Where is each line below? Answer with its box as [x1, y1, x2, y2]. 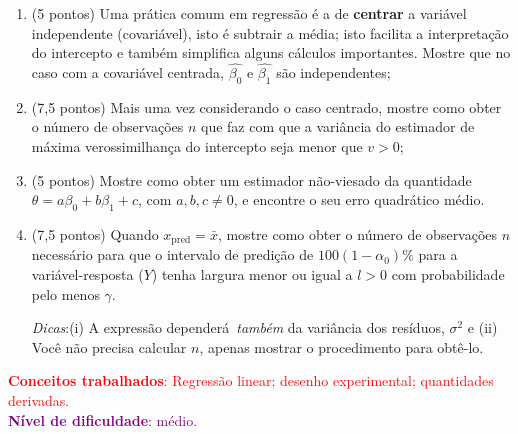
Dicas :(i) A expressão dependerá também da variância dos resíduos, [31, 317, 445, 338]
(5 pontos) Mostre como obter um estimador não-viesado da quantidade [31, 169, 472, 190]
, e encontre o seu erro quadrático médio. [233, 189, 485, 210]
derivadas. [8, 389, 70, 410]
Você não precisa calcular [31, 336, 187, 357]
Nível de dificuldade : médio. [8, 409, 198, 430]
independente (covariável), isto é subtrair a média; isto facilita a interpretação [31, 22, 509, 43]
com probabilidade [391, 264, 505, 285]
